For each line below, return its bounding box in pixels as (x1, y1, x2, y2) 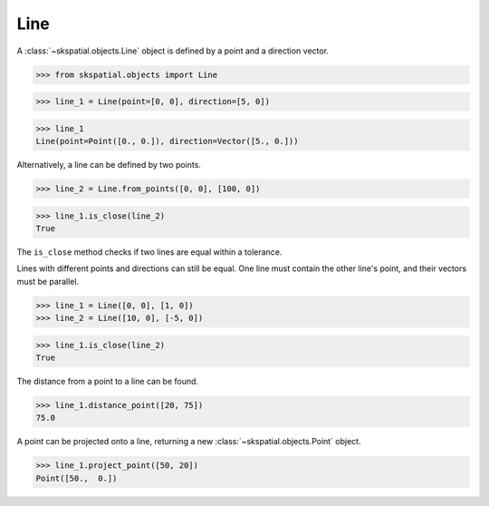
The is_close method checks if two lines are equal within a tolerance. (16, 247, 283, 258)
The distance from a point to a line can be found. (16, 376, 199, 387)
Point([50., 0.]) (35, 472, 118, 483)
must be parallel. (16, 276, 80, 287)
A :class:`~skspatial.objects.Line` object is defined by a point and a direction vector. (16, 45, 330, 56)
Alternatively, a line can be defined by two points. (16, 160, 201, 170)
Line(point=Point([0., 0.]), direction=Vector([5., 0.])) (35, 136, 299, 147)
